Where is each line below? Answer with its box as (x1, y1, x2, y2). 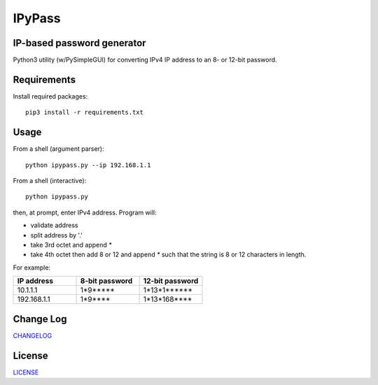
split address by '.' (30, 231, 83, 239)
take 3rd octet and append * (30, 241, 112, 249)
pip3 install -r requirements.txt (25, 108, 143, 117)
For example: (13, 263, 51, 272)
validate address (30, 221, 78, 230)
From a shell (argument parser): (13, 145, 104, 153)
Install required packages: (13, 92, 88, 101)
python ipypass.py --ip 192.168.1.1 (25, 161, 151, 169)
